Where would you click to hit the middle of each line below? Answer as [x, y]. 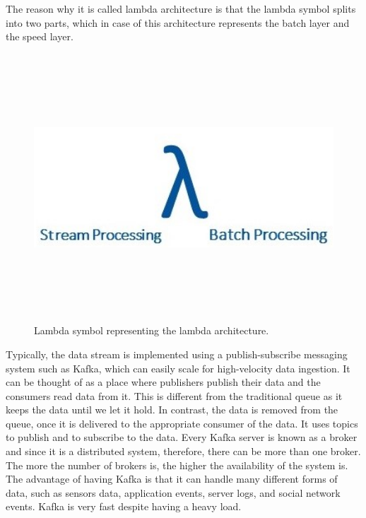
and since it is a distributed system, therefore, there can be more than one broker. [183, 451]
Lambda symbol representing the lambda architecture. [152, 330]
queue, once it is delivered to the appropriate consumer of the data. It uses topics [182, 423]
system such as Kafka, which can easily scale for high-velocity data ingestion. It [178, 368]
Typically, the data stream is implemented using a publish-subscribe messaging [177, 354]
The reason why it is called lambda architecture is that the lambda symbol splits [181, 8]
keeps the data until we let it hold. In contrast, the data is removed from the [172, 410]
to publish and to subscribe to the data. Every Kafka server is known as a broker [182, 437]
